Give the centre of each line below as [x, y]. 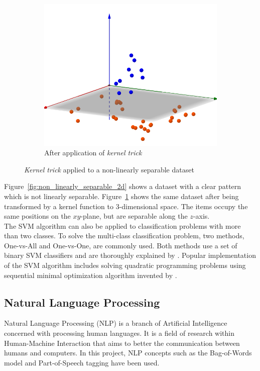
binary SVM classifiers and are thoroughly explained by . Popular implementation [130, 255]
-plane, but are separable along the [134, 216]
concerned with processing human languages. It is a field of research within [119, 333]
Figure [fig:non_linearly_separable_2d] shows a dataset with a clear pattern [123, 186]
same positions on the [37, 216]
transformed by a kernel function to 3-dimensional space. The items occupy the [126, 206]
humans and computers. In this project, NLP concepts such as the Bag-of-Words [128, 353]
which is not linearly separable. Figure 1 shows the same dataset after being [121, 196]
